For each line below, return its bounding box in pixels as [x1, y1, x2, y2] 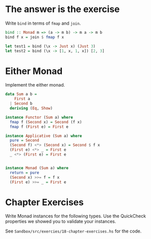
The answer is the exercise [5, 4, 120, 15]
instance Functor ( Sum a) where [5, 115, 73, 120]
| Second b [10, 101, 33, 106]
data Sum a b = [5, 92, 37, 97]
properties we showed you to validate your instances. [5, 218, 116, 224]
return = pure [10, 170, 39, 175]
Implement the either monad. [5, 82, 65, 88]
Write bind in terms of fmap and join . [5, 20, 81, 26]
